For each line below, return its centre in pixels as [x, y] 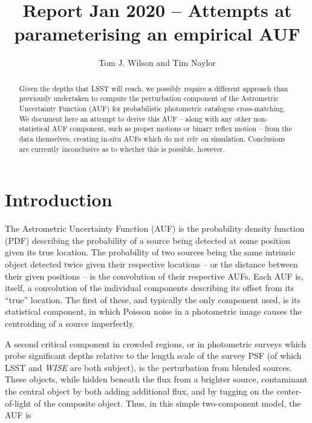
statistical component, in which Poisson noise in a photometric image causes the [153, 311]
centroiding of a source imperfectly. [70, 323]
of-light [18, 403]
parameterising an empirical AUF [157, 34]
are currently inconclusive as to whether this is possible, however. [122, 149]
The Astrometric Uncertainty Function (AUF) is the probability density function [155, 228]
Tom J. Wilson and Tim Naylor [157, 63]
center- [289, 391]
